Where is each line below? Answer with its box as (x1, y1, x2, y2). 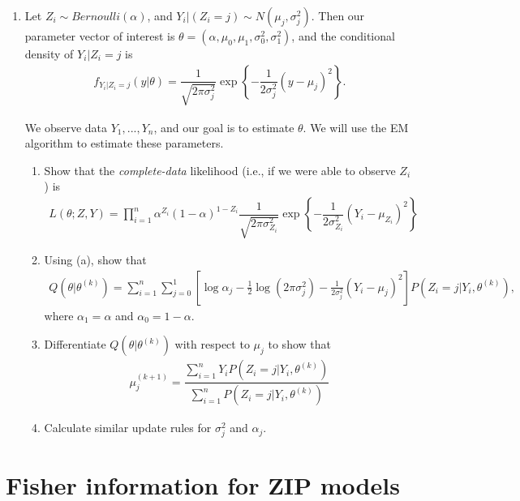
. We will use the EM (303, 118, 409, 135)
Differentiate (44, 336, 106, 353)
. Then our (311, 7, 365, 24)
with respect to (174, 336, 250, 353)
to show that (268, 336, 331, 353)
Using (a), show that (44, 251, 147, 268)
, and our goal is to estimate (153, 118, 294, 135)
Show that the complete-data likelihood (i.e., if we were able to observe (44, 161, 396, 178)
